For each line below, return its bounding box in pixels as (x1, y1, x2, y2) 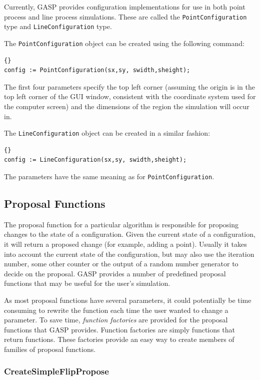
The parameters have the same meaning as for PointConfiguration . (4, 171, 214, 181)
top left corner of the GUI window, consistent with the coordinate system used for (4, 91, 256, 102)
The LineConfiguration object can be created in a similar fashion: (4, 128, 210, 138)
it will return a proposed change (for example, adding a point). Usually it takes (4, 239, 247, 249)
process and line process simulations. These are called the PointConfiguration (4, 11, 247, 22)
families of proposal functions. (4, 343, 96, 354)
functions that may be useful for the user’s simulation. (4, 278, 170, 288)
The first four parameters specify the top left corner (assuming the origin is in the (4, 81, 255, 92)
